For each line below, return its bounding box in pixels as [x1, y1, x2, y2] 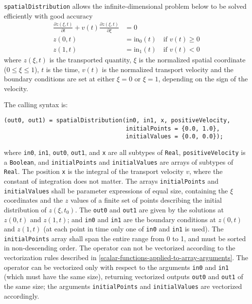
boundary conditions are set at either [4, 74, 115, 84]
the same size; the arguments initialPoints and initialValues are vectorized [4, 281, 242, 291]
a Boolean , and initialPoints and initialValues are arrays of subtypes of [4, 156, 234, 167]
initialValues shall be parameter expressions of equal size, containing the [4, 185, 228, 195]
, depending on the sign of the [158, 74, 248, 84]
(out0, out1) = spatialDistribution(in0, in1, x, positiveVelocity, [4, 117, 231, 124]
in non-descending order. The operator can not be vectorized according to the [4, 243, 235, 253]
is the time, [46, 64, 80, 74]
